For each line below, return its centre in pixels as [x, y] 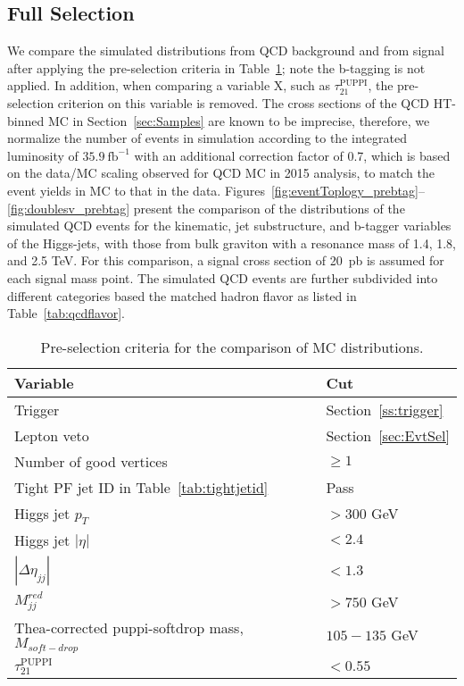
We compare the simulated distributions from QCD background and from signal [226, 50]
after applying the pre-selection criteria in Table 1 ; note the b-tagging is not [216, 67]
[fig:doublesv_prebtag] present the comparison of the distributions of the [206, 208]
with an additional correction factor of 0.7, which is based [292, 155]
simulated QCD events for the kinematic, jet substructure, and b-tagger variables [229, 226]
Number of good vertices [91, 461]
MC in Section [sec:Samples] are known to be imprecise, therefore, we [239, 120]
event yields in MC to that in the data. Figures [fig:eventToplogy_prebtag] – [216, 190]
